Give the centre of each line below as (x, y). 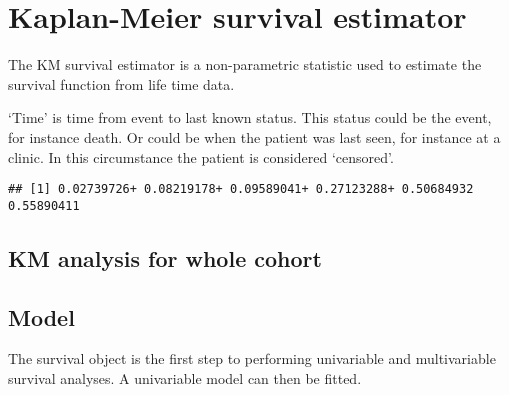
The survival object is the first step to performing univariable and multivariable (252, 358)
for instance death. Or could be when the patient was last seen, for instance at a (254, 136)
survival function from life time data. (121, 83)
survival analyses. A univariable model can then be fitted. (185, 377)
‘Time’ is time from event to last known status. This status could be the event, (250, 117)
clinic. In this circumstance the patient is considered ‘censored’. (201, 156)
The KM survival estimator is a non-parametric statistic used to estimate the (245, 64)
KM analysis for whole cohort (165, 257)
